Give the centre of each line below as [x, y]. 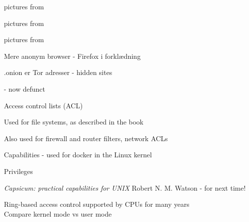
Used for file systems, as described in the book [74, 122]
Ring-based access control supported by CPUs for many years [97, 204]
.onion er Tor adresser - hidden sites [58, 72]
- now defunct [25, 88]
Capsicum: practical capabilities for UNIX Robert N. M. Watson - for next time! [125, 187]
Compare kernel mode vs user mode [58, 213]
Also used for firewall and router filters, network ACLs [86, 138]
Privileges [19, 171]
